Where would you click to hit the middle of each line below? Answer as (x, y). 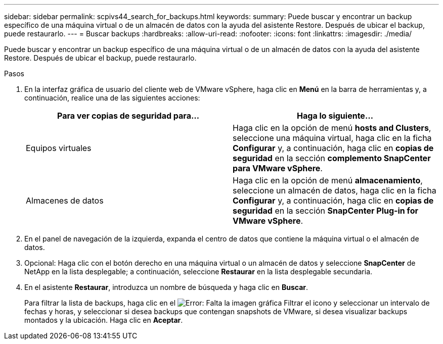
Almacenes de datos (65, 201)
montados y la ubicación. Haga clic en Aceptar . (104, 320)
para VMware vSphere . (278, 168)
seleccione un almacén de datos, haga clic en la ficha (335, 190)
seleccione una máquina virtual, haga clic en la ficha (332, 138)
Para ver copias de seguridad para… (128, 116)
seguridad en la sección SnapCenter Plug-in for (325, 211)
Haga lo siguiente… (335, 116)
